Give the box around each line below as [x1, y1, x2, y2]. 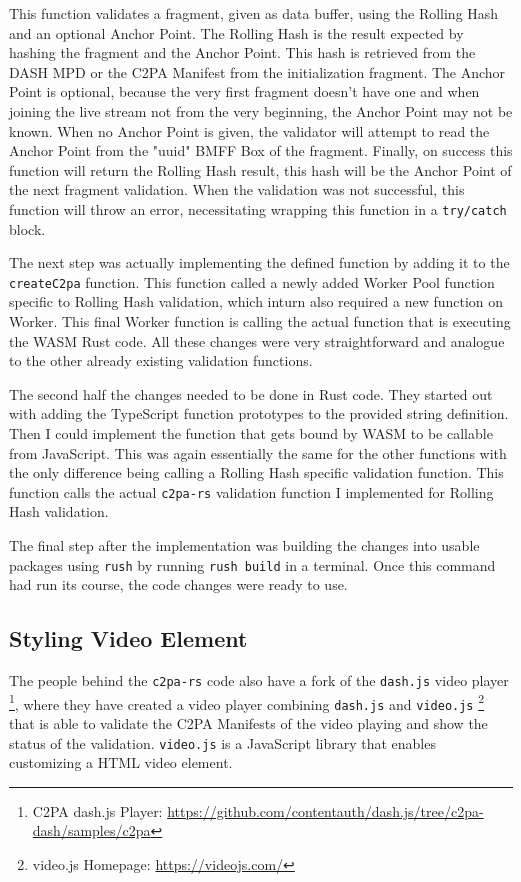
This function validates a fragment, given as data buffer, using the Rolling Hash [9, 3, 499, 23]
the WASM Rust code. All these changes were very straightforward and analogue [9, 330, 505, 351]
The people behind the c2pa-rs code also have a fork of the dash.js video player [9, 670, 509, 691]
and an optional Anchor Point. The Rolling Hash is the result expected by [9, 22, 464, 43]
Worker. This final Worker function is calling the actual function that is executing [9, 311, 511, 332]
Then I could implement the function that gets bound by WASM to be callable [9, 423, 493, 443]
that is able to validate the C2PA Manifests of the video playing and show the [9, 713, 488, 734]
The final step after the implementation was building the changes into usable [9, 535, 480, 556]
